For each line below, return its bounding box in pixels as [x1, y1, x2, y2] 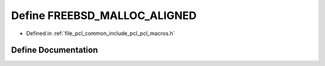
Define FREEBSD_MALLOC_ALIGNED [11, 9, 197, 22]
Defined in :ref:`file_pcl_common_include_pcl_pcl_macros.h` [26, 30, 175, 37]
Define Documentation [11, 45, 98, 55]
